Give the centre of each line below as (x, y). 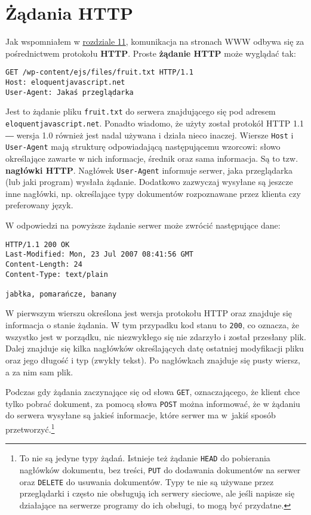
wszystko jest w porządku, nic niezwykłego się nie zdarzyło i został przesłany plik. (156, 336)
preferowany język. (39, 205)
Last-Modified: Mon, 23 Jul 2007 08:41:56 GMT (99, 255)
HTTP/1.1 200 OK (38, 244)
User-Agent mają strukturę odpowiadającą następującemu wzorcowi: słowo (143, 147)
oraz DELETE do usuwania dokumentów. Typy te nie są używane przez (147, 481)
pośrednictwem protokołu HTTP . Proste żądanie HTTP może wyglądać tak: (151, 53)
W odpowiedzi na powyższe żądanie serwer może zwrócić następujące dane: (143, 225)
